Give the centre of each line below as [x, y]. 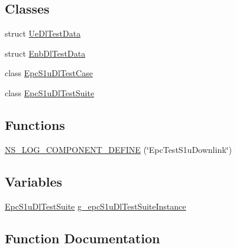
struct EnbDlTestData [45, 53]
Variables [34, 181]
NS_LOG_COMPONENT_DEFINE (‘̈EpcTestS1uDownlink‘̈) [118, 149]
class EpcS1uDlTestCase [49, 73]
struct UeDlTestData [43, 33]
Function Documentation [83, 238]
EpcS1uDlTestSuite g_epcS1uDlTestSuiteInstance [96, 206]
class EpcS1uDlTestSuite [50, 92]
